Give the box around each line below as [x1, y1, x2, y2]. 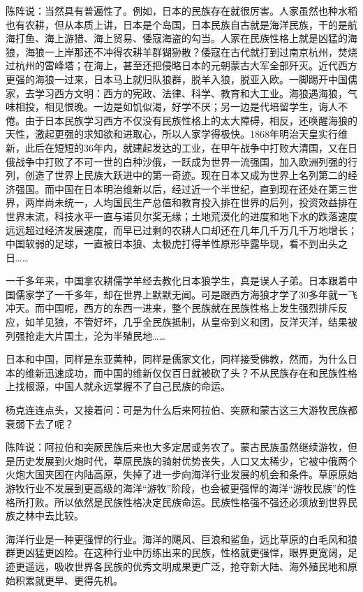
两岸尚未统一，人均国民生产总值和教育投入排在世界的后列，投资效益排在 [24, 195, 357, 210]
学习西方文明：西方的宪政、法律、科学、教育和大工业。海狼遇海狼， [34, 85, 348, 100]
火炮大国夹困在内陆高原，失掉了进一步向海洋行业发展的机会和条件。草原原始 [6, 467, 357, 482]
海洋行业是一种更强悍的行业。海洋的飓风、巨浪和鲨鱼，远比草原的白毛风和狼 [6, 531, 357, 546]
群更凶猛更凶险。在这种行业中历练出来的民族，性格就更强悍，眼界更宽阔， [6, 545, 348, 560]
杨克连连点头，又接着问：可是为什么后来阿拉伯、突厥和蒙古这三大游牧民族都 [6, 403, 357, 417]
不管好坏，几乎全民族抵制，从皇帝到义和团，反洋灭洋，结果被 [73, 315, 357, 329]
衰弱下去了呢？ [6, 416, 74, 431]
